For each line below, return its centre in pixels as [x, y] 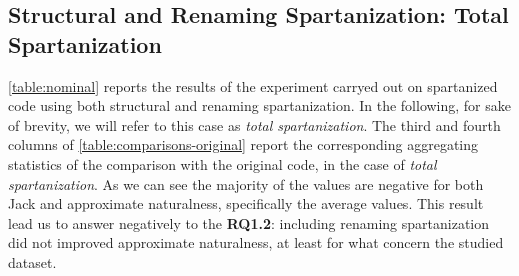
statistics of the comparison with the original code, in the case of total [222, 163]
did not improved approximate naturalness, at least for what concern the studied [256, 242]
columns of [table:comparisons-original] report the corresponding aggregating [243, 144]
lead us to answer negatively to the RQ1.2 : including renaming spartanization [249, 222]
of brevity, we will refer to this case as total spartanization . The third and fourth [254, 124]
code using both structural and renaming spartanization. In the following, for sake [260, 105]
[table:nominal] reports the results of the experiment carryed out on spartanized [253, 85]
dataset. [32, 261]
